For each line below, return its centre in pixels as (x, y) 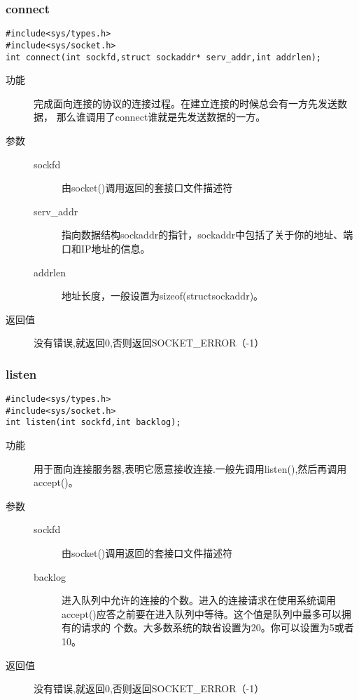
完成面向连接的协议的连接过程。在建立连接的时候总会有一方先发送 (185, 103)
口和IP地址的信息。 (106, 248)
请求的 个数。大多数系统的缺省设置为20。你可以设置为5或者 (217, 627)
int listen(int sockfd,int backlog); (93, 423)
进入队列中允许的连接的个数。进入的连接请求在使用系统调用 (199, 600)
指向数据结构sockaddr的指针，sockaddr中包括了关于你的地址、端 (207, 235)
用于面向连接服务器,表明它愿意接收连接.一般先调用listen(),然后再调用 (190, 468)
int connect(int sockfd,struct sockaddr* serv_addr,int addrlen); (164, 57)
